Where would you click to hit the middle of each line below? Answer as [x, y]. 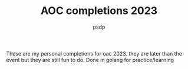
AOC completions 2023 [99, 11]
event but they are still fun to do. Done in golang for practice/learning [90, 60]
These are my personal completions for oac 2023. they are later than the [94, 53]
